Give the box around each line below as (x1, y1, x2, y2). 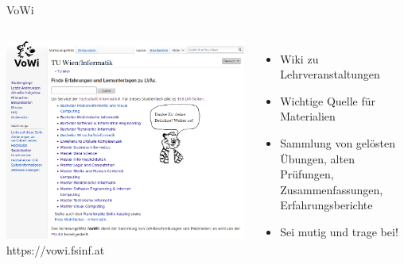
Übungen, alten (280, 150, 355, 166)
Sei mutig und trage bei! (280, 223, 398, 239)
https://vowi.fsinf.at (6, 241, 105, 258)
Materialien (280, 108, 336, 124)
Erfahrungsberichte (280, 197, 373, 213)
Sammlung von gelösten (280, 134, 395, 151)
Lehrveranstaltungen (280, 66, 380, 82)
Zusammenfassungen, (280, 181, 383, 197)
